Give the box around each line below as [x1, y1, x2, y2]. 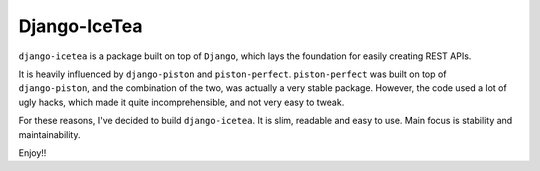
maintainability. [18, 128, 81, 140]
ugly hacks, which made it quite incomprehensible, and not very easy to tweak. [18, 96, 345, 108]
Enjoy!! [18, 146, 47, 159]
